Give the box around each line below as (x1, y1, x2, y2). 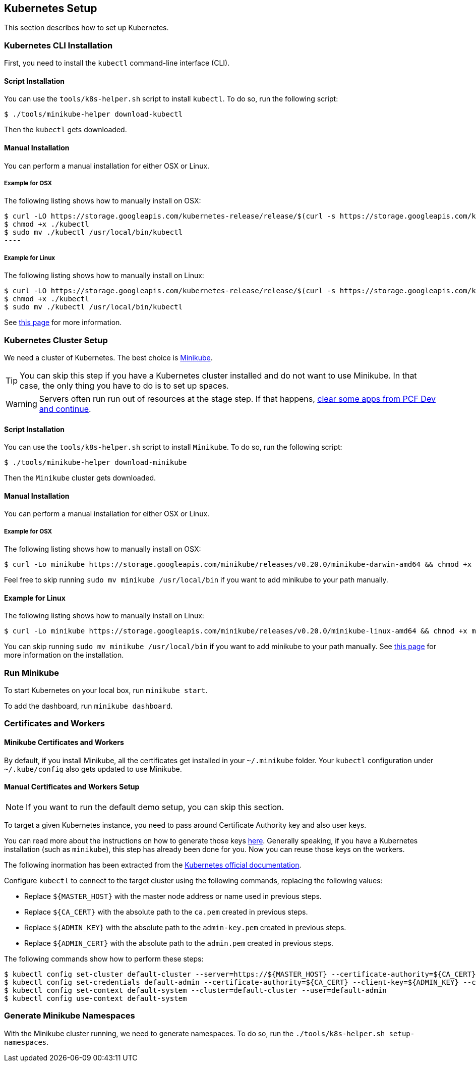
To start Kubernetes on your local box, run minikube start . (4, 686, 208, 695)
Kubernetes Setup (4, 2, 97, 15)
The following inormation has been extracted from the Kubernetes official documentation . (4, 860, 302, 869)
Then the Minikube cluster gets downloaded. (4, 473, 156, 483)
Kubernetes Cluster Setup (4, 335, 108, 345)
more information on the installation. (4, 651, 124, 660)
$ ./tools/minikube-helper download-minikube (4, 458, 187, 467)
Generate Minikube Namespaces (4, 1010, 135, 1021)
